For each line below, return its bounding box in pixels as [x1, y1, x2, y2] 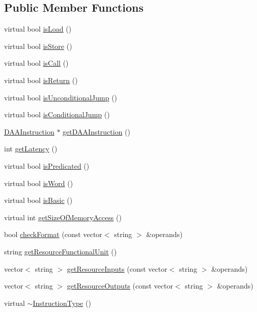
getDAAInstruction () [63, 126, 131, 137]
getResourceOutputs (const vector [67, 280, 173, 291]
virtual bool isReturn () [4, 74, 78, 85]
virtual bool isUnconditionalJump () [4, 92, 118, 102]
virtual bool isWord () [4, 177, 73, 188]
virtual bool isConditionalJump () [4, 109, 110, 120]
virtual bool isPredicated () [4, 160, 90, 171]
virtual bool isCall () [4, 58, 69, 68]
